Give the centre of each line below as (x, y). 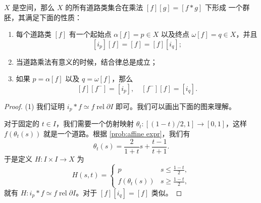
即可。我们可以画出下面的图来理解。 (176, 106)
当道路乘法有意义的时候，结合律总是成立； (87, 61)
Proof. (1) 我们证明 (35, 106)
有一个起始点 (90, 34)
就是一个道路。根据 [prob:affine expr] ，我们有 (117, 134)
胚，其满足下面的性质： (43, 17)
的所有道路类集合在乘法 (104, 7)
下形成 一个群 (227, 7)
